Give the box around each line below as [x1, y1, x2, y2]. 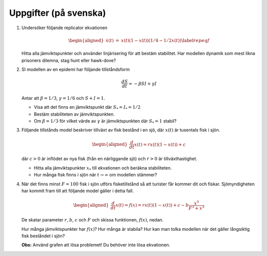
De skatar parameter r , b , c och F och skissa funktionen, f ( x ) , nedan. [21, 217, 164, 223]
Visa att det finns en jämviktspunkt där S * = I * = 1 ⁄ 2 [34, 104, 141, 111]
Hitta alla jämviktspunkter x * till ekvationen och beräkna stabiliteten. [34, 165, 172, 172]
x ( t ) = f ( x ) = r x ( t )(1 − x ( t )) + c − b [115, 203, 189, 208]
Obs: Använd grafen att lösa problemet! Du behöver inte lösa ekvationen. [21, 242, 171, 248]
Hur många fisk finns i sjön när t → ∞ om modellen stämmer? [34, 172, 158, 178]
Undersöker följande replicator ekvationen [21, 25, 108, 31]
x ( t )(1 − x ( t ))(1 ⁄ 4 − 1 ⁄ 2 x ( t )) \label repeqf [121, 38, 210, 43]
